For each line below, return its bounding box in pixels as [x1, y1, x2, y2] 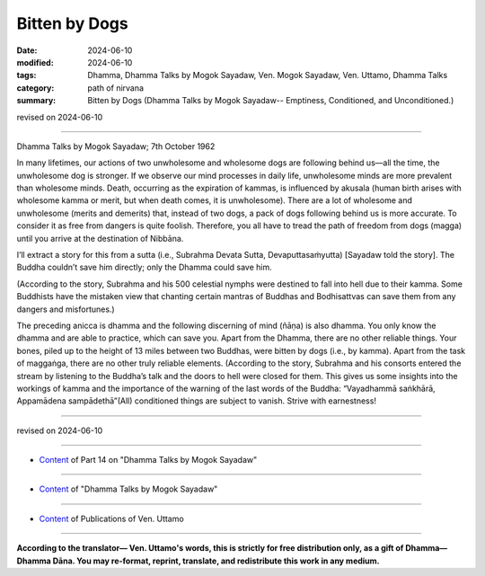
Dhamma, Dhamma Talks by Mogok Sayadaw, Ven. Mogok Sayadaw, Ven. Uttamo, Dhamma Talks [87, 70, 448, 81]
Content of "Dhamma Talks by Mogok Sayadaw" [39, 483, 218, 494]
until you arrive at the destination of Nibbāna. [16, 233, 184, 244]
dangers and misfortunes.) [16, 304, 116, 315]
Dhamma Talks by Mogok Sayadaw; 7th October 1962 [16, 140, 216, 152]
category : [16, 82, 55, 93]
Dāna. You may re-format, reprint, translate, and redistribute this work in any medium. [52, 555, 381, 566]
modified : [16, 57, 54, 67]
